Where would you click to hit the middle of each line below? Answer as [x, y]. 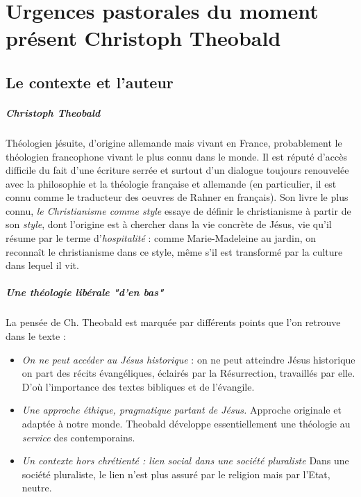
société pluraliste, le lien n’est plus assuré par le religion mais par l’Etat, [176, 474]
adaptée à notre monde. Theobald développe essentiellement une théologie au [186, 423]
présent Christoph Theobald [143, 38]
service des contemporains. [78, 437]
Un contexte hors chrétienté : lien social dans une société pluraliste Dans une [185, 461]
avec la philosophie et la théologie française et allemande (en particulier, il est [171, 183]
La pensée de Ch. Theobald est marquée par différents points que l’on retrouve [173, 322]
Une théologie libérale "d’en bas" [85, 292]
